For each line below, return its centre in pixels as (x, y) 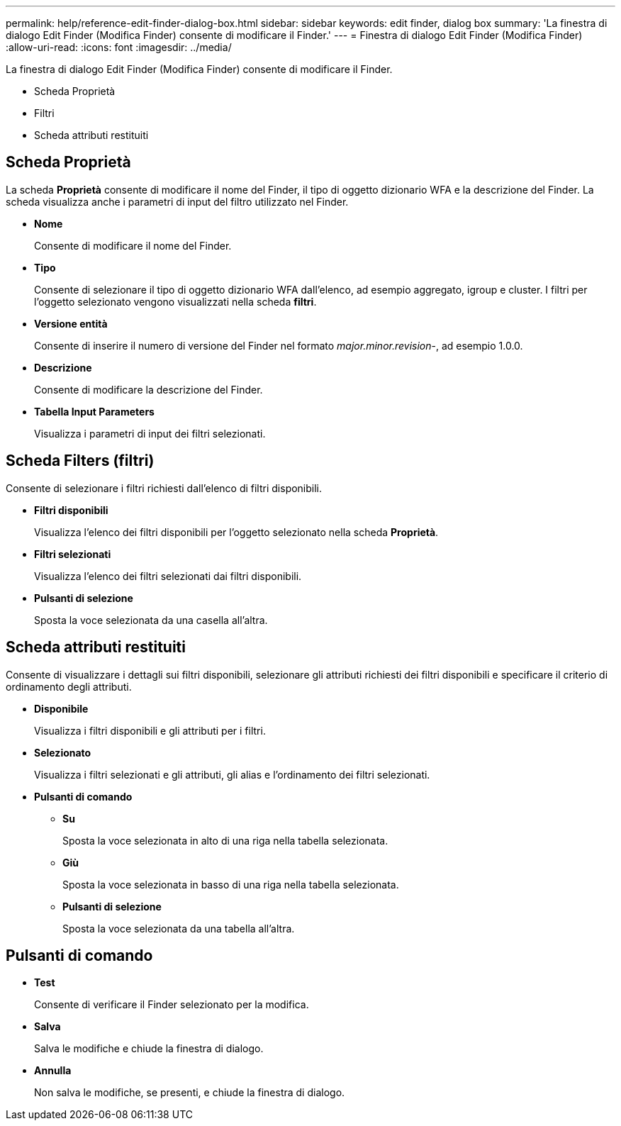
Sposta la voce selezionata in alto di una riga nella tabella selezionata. (225, 840)
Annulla (53, 1071)
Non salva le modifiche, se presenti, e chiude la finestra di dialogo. (190, 1093)
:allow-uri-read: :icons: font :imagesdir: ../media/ (119, 47)
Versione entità (71, 323)
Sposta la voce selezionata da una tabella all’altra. (179, 928)
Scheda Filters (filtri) (80, 461)
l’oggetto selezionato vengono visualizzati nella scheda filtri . (175, 301)
